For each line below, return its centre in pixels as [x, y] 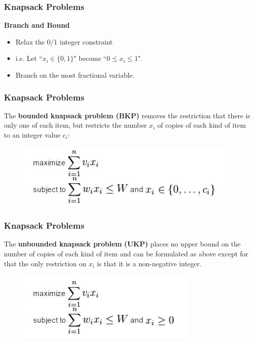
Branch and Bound [37, 25]
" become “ [90, 58]
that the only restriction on [45, 263]
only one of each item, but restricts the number [75, 125]
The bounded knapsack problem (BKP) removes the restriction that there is [127, 115]
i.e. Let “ [29, 58]
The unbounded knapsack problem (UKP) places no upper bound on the [122, 244]
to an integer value [32, 135]
